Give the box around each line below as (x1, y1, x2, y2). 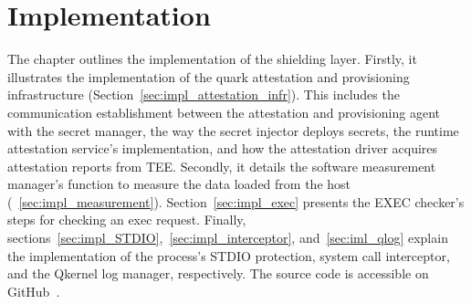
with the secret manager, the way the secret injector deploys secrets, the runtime (7, 121, 459, 140)
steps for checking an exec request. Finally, (7, 210, 246, 229)
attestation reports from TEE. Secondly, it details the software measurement (7, 156, 436, 175)
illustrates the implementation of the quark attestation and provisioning (7, 67, 410, 86)
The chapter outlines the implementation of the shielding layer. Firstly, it (7, 49, 417, 68)
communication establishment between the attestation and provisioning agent (7, 102, 441, 121)
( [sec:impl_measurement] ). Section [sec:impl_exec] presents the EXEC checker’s (7, 192, 465, 211)
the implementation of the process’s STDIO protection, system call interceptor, (7, 246, 450, 265)
